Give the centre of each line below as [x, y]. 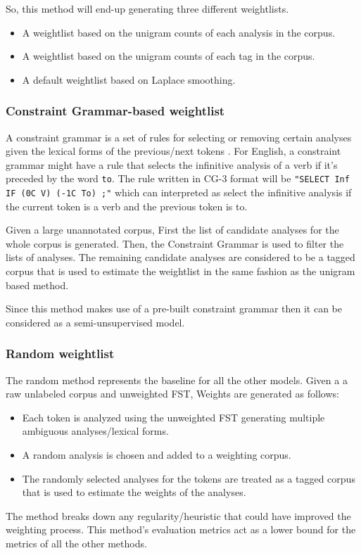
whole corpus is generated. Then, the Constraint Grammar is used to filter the [175, 243]
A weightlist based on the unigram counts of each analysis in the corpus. [179, 32]
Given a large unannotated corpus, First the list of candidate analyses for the [172, 230]
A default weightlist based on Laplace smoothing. [129, 79]
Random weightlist [60, 354]
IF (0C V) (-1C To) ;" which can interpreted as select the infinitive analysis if [179, 192]
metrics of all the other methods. [76, 543]
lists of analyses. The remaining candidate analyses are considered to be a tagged [180, 257]
